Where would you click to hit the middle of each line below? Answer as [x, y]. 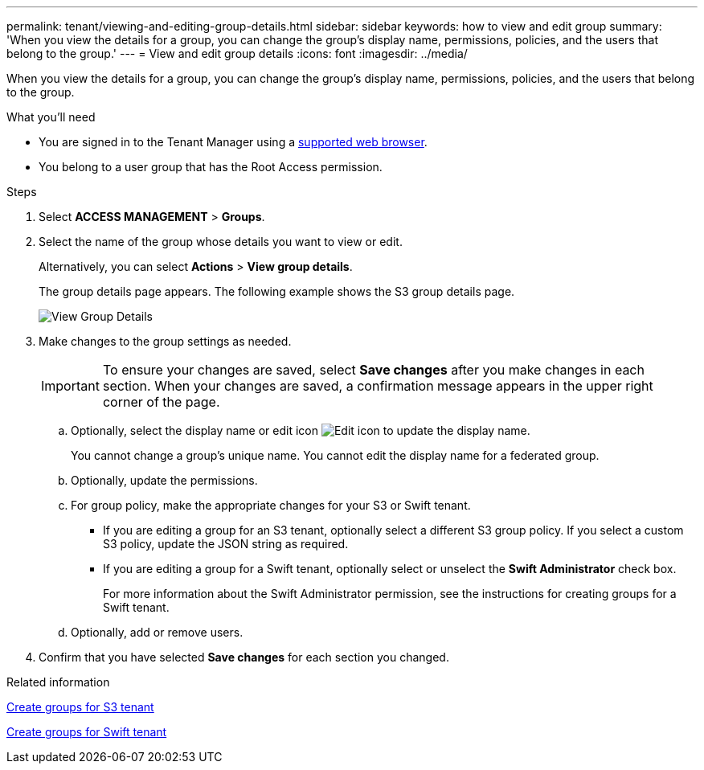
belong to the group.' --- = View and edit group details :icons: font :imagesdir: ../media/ [237, 53]
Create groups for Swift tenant [87, 732]
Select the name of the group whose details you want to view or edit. [221, 242]
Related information [58, 682]
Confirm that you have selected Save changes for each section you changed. [244, 657]
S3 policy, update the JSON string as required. [226, 544]
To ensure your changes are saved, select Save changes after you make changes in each [373, 370]
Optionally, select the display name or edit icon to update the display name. [301, 430]
